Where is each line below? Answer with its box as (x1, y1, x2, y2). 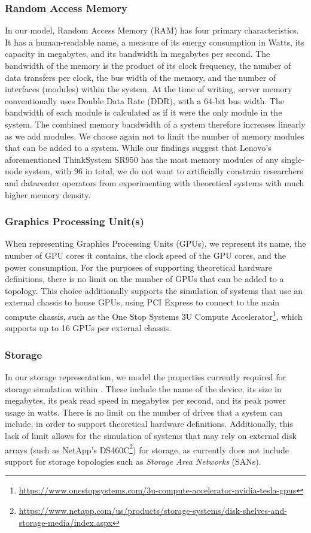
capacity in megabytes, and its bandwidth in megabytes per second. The (5, 47, 270, 60)
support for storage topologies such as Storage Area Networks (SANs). (5, 455, 261, 467)
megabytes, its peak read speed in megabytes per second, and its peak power (5, 394, 286, 407)
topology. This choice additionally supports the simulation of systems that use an (5, 284, 303, 296)
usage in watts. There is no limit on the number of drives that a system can (5, 405, 283, 418)
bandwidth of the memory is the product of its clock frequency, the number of (5, 59, 291, 71)
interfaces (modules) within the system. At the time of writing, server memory (5, 83, 292, 95)
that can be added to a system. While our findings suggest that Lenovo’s (5, 141, 272, 154)
